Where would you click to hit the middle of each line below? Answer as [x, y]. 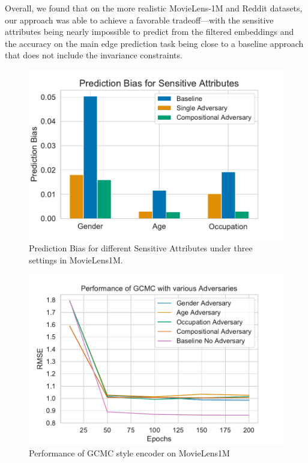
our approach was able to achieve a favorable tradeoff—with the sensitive [139, 20]
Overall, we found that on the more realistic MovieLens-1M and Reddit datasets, [154, 8]
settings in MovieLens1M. [76, 259]
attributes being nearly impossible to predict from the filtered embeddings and [149, 32]
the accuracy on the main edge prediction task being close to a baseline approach [154, 43]
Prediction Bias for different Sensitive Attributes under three [141, 248]
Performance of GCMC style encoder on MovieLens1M [129, 452]
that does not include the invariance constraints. [94, 55]
